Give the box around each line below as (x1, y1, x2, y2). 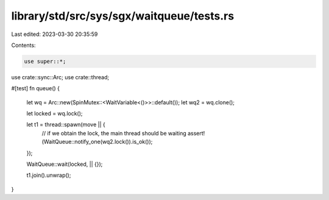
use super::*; (24, 58, 66, 65)
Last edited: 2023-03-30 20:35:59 (11, 30, 98, 38)
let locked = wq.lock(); (26, 110, 83, 117)
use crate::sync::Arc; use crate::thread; (11, 73, 110, 80)
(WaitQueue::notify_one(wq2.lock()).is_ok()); (41, 138, 153, 146)
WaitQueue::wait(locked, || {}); (26, 160, 103, 168)
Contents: (11, 41, 36, 49)
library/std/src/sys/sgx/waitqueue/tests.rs (11, 9, 235, 23)
